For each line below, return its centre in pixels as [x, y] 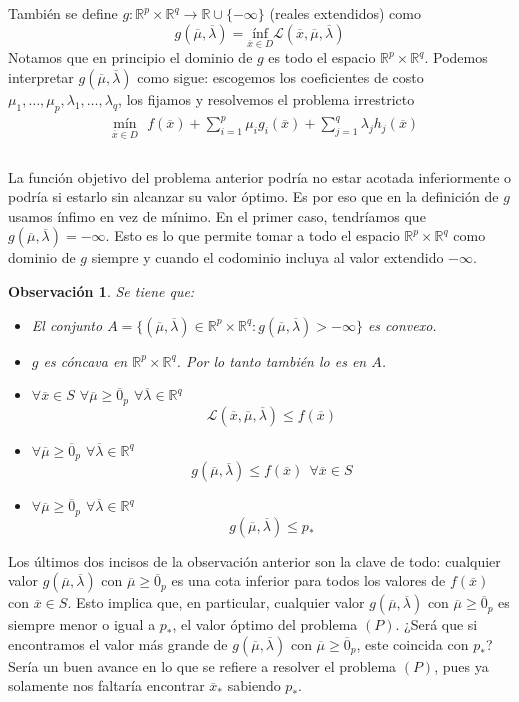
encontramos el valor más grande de [118, 643]
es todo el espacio [322, 57]
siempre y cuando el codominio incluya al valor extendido [267, 257]
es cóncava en [85, 360]
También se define [63, 13]
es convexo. [402, 324]
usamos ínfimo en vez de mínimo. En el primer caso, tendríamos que [217, 215]
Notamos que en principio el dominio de [130, 57]
